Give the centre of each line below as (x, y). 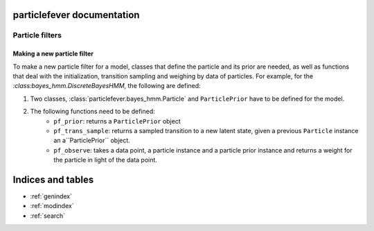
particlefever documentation (76, 15)
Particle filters (37, 35)
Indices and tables (53, 179)
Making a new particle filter (53, 54)
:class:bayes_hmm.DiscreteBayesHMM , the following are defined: (107, 86)
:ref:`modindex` (52, 206)
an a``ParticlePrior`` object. (92, 140)
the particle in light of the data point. (105, 160)
